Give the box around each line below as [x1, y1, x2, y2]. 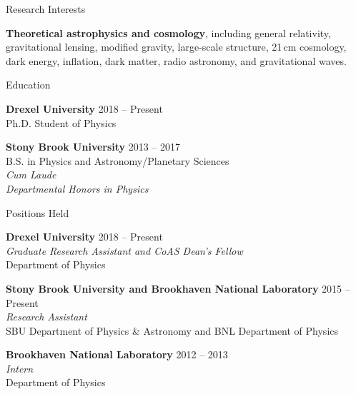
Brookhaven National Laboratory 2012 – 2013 [6, 347, 228, 362]
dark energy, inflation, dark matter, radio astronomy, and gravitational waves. [6, 53, 347, 68]
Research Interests [6, 1, 86, 16]
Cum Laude [6, 167, 56, 182]
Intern [6, 360, 34, 375]
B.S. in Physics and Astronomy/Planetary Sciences [6, 153, 229, 168]
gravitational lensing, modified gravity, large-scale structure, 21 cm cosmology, [6, 39, 347, 54]
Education [6, 77, 51, 92]
